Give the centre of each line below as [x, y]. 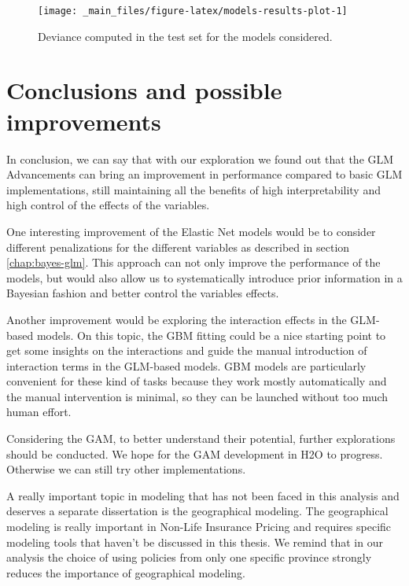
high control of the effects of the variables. [108, 205]
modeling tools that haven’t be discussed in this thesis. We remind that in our [195, 542]
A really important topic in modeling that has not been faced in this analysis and [203, 495]
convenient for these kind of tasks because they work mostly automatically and [197, 381]
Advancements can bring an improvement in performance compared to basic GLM [204, 174]
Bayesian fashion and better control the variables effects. [143, 293]
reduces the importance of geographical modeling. [126, 572]
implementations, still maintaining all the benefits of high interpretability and [193, 189]
